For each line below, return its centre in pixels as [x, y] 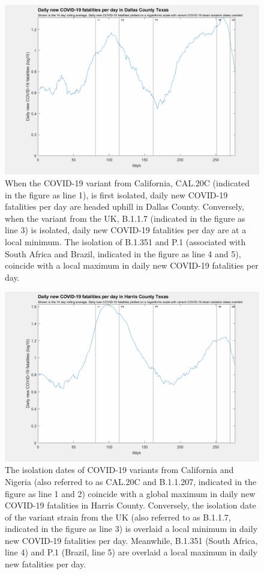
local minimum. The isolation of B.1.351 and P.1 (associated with [125, 241]
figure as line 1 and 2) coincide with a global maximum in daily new [130, 493]
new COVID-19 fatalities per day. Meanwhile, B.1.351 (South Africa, [131, 540]
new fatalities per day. [46, 564]
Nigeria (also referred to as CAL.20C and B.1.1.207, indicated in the [131, 481]
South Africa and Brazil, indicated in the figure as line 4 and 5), [123, 253]
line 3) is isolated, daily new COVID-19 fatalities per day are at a [126, 230]
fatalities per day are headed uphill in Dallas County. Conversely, [124, 206]
